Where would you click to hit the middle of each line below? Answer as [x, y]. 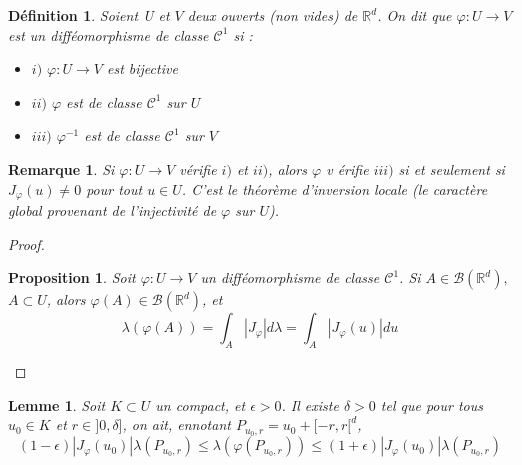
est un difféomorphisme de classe [108, 34]
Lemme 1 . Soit [57, 404]
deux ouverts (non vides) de [272, 15]
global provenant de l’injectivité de [112, 210]
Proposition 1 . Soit [72, 277]
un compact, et [200, 404]
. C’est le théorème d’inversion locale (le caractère [334, 188]
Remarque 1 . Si [61, 168]
